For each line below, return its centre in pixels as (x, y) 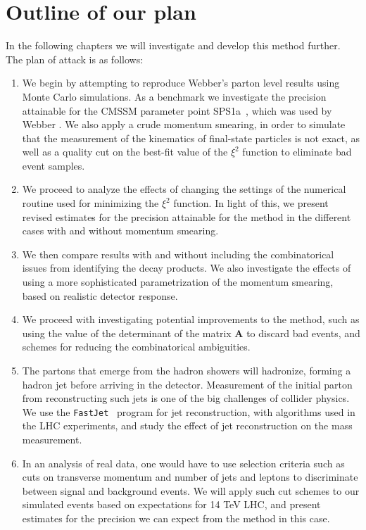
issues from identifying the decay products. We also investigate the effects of (187, 268)
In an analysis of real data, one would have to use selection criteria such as (183, 463)
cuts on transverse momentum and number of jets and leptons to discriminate (190, 477)
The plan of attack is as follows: (75, 59)
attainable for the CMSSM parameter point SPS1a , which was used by (177, 110)
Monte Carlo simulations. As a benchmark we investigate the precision (174, 96)
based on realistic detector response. (100, 295)
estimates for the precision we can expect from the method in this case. (176, 518)
